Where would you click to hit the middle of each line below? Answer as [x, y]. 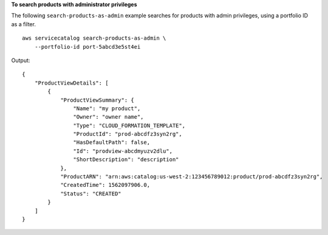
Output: [21, 60]
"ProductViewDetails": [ [71, 83]
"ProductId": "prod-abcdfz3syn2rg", [128, 134]
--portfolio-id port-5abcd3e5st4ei [87, 47]
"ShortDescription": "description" [126, 160]
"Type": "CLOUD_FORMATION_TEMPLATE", [129, 125]
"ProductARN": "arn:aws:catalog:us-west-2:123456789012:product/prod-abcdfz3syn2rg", [192, 177]
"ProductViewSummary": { [97, 100]
